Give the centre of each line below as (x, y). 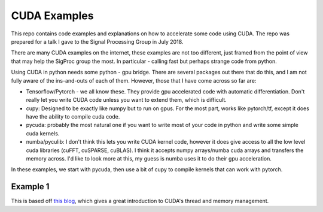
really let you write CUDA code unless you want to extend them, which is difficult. (126, 100)
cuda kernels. (43, 133)
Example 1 (30, 187)
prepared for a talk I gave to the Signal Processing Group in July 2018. (97, 41)
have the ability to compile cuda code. (73, 117)
